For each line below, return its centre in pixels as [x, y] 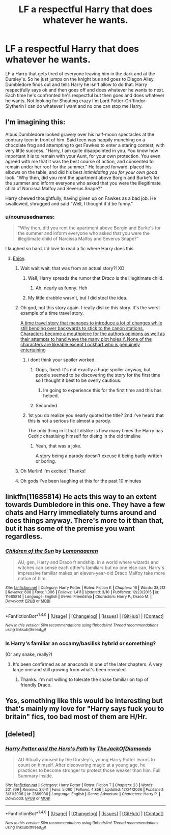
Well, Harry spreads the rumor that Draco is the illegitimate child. [96, 278]
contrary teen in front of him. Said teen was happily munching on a [75, 140]
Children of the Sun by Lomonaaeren [52, 551]
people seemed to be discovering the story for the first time [98, 375]
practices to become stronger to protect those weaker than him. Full [89, 770]
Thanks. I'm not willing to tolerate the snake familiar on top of [84, 679]
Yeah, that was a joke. [59, 446]
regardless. [24, 537]
